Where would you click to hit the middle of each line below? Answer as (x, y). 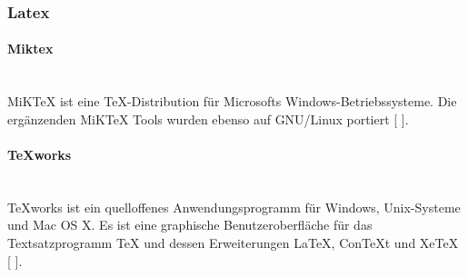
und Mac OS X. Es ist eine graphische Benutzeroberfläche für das (190, 225)
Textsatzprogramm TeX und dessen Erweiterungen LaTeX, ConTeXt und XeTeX (233, 242)
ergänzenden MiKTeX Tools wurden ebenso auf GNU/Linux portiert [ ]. (208, 119)
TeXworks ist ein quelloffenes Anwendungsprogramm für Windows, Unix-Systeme (234, 207)
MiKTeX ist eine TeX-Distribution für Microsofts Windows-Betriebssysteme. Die (232, 101)
